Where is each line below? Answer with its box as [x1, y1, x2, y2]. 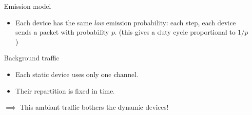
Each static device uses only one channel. [15, 69, 138, 79]
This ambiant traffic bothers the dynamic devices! [19, 102, 169, 112]
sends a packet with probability [15, 27, 109, 37]
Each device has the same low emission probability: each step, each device [15, 17, 236, 27]
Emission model [4, 1, 51, 11]
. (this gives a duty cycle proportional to [115, 27, 236, 37]
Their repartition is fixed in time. [15, 85, 115, 96]
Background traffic [4, 53, 59, 63]
